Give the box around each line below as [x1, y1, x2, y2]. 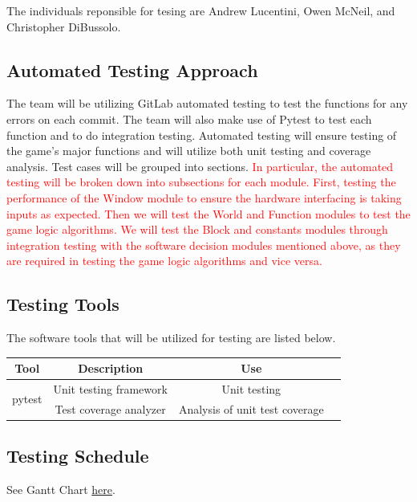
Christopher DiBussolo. [6, 18, 121, 35]
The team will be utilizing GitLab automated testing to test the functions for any [6, 95, 408, 112]
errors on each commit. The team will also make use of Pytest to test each [6, 110, 372, 127]
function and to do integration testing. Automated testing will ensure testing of [6, 126, 397, 143]
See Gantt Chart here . [6, 481, 115, 498]
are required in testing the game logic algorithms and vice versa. [6, 252, 322, 269]
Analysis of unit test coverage [178, 400, 324, 417]
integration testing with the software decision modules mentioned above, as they [6, 236, 401, 253]
